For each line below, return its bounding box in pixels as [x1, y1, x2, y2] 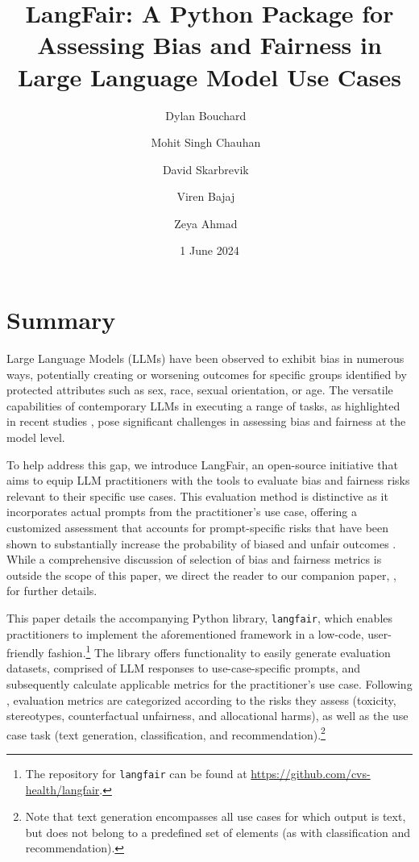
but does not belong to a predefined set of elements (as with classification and [25, 823, 411, 840]
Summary [6, 303, 116, 336]
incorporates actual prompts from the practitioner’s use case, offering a [6, 503, 358, 520]
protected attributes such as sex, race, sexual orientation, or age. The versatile [6, 381, 393, 398]
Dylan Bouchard [165, 106, 247, 123]
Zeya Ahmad [174, 214, 238, 231]
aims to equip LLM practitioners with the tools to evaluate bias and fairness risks [6, 472, 410, 489]
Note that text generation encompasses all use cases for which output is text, [25, 808, 406, 825]
